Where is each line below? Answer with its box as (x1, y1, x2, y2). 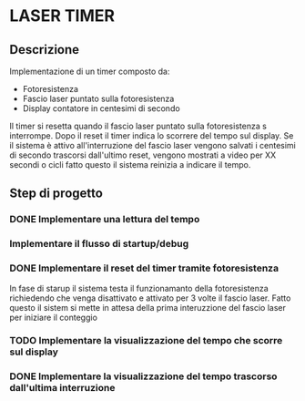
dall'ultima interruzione (9, 382, 116, 395)
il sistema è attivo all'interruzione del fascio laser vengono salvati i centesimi (9, 140, 296, 150)
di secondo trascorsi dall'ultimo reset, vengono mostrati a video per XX (9, 149, 277, 160)
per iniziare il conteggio (9, 312, 98, 323)
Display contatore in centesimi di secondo (22, 103, 180, 114)
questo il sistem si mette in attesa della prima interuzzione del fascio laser (9, 302, 287, 313)
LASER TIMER (9, 5, 116, 26)
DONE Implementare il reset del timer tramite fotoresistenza (9, 262, 280, 274)
